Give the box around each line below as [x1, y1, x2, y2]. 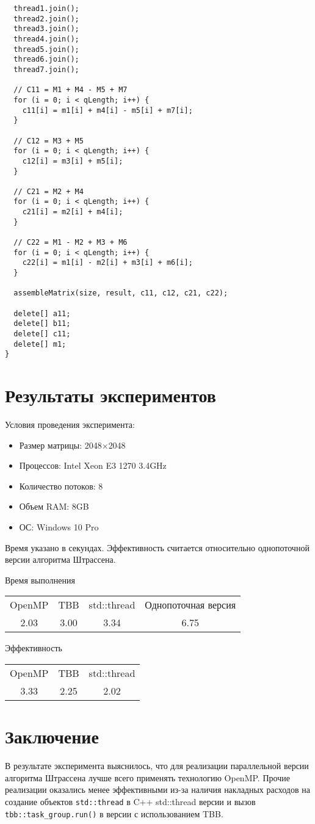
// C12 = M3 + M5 [13, 136, 84, 145]
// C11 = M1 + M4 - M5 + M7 [13, 85, 128, 95]
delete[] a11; [13, 309, 71, 318]
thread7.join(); [13, 65, 79, 74]
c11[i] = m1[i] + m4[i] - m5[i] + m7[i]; [22, 106, 193, 115]
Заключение [5, 724, 99, 749]
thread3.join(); [13, 24, 79, 34]
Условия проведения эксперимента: [5, 418, 135, 431]
